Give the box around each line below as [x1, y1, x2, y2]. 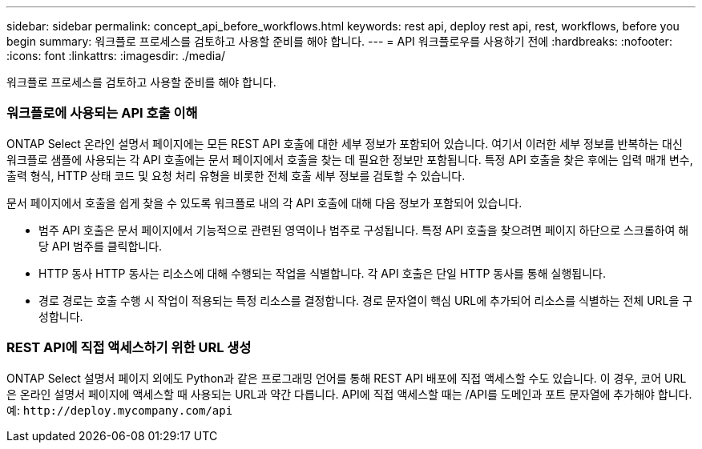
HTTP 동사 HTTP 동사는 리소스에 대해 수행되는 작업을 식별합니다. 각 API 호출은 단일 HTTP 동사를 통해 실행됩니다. [38, 266, 607, 280]
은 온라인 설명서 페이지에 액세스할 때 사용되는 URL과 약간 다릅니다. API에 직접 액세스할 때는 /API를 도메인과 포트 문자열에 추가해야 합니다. [6, 387, 692, 401]
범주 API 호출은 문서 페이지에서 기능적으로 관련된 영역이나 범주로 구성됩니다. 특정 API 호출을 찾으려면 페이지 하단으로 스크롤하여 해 [38, 222, 689, 237]
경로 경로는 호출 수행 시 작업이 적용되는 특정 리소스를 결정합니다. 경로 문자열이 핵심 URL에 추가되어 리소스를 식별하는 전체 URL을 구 [38, 293, 693, 307]
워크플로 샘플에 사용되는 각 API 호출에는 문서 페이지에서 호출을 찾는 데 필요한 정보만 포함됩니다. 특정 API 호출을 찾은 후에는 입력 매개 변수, [6, 152, 693, 166]
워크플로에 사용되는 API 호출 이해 [6, 105, 198, 122]
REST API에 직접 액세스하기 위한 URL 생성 [6, 339, 252, 356]
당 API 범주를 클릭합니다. [38, 239, 163, 253]
